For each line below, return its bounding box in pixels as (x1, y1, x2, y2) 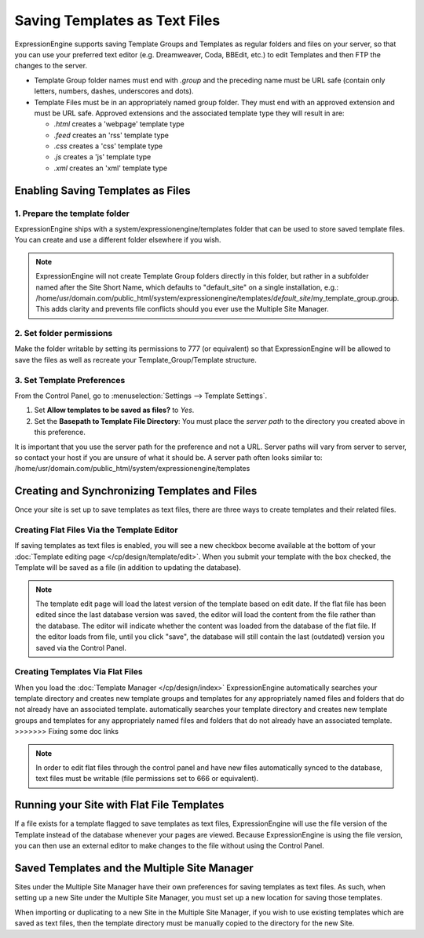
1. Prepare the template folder (14, 208, 130, 219)
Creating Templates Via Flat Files (14, 666, 143, 677)
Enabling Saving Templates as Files (14, 184, 191, 197)
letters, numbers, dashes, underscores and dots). (34, 86, 194, 96)
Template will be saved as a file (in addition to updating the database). (14, 563, 241, 572)
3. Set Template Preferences (14, 374, 126, 385)
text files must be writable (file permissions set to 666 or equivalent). (35, 774, 259, 783)
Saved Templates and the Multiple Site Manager (14, 861, 254, 874)
